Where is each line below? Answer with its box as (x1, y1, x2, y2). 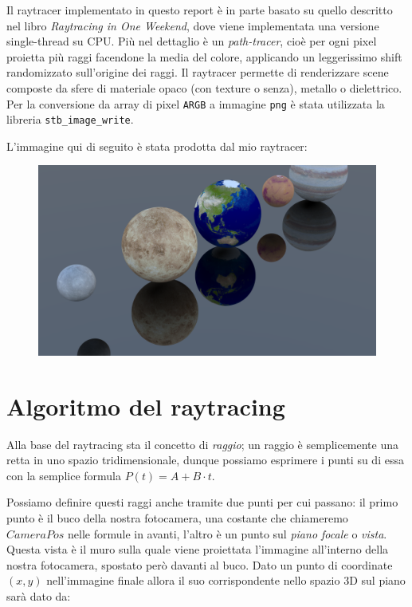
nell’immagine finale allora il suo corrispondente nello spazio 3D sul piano (46, 572, 406, 589)
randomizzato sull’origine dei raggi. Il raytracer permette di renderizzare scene (6, 64, 389, 81)
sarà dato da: (6, 588, 71, 605)
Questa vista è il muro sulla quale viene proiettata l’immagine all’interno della (6, 541, 389, 558)
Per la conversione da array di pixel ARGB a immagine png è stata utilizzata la (6, 95, 385, 112)
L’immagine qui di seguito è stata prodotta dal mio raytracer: (6, 137, 308, 154)
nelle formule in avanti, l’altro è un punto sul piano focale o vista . (68, 525, 387, 542)
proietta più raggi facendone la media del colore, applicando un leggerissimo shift (6, 48, 402, 65)
